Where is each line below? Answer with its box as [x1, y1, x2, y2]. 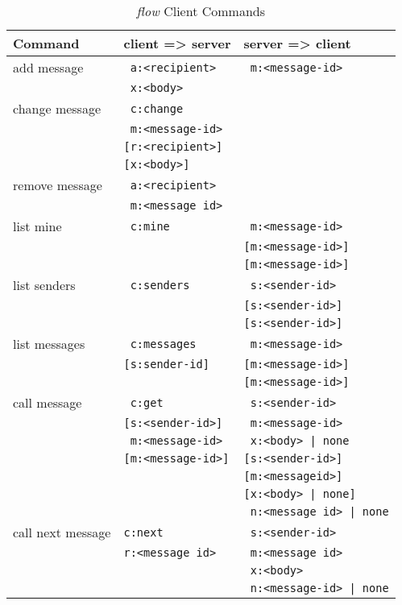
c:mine [130, 219, 170, 233]
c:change [130, 102, 184, 115]
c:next [123, 525, 164, 539]
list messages [13, 334, 85, 353]
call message [13, 393, 82, 412]
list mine [13, 217, 62, 235]
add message [13, 58, 84, 77]
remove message [13, 176, 102, 194]
